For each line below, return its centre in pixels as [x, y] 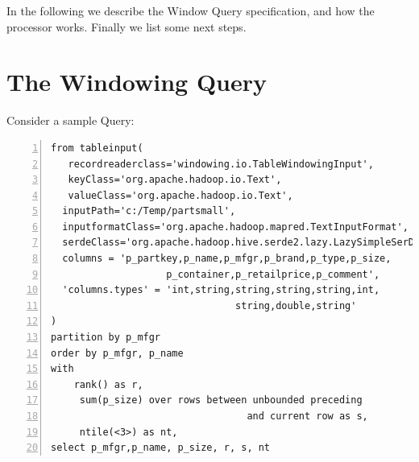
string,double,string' [296, 305]
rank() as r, [108, 384]
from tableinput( [97, 148]
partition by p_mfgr [106, 338]
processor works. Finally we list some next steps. [127, 26]
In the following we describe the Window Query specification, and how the [191, 10]
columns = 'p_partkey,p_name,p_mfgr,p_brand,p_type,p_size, [227, 259]
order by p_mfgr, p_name [117, 353]
